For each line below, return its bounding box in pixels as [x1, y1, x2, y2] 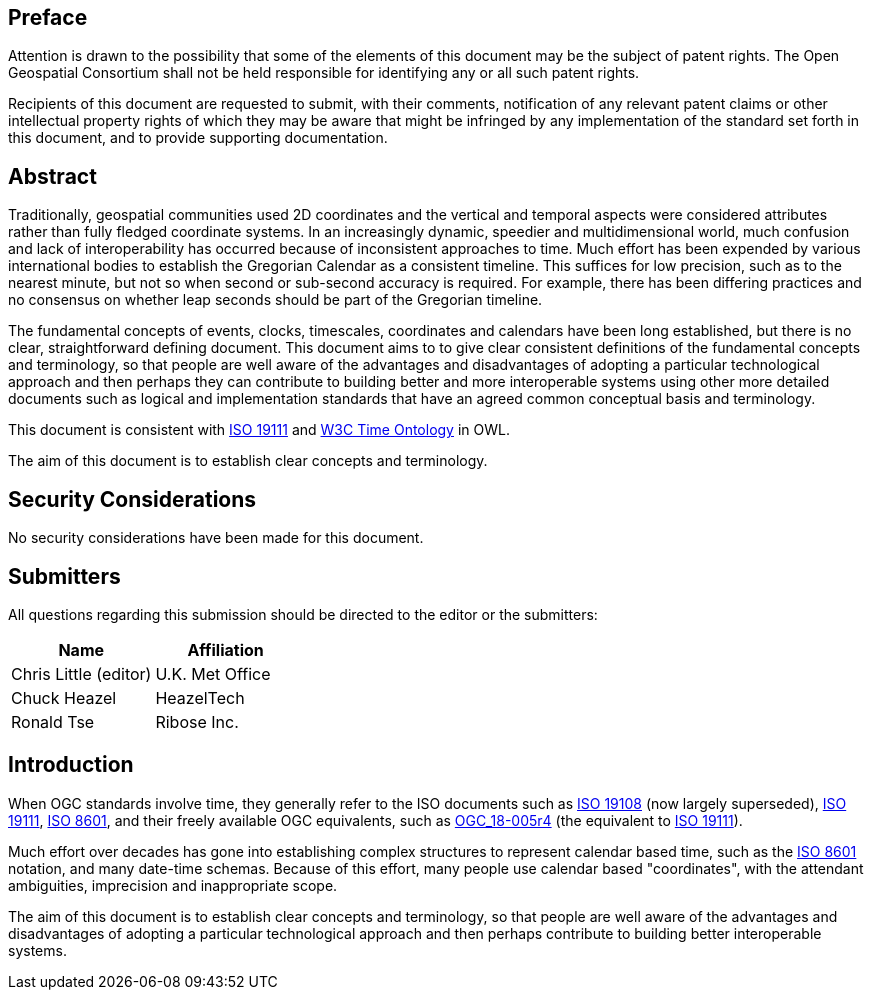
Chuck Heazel [11, 687, 117, 708]
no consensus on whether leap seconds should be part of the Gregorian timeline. [8, 291, 543, 309]
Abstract [8, 163, 97, 189]
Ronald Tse [11, 711, 95, 732]
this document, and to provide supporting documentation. [8, 129, 388, 147]
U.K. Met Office [155, 663, 271, 684]
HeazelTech [155, 687, 245, 708]
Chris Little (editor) [11, 663, 152, 684]
